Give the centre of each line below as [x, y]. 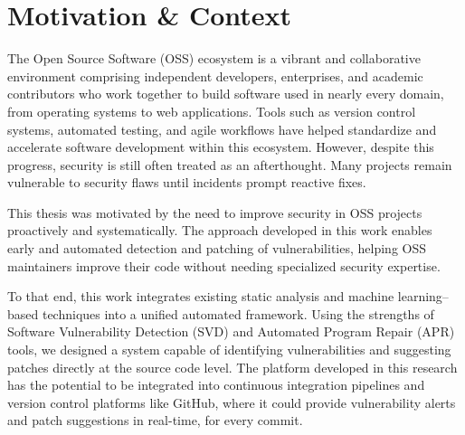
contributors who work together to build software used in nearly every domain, [226, 94]
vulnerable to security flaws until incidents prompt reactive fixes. [187, 182]
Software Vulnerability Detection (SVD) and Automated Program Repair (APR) [231, 331]
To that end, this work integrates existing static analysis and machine [201, 296]
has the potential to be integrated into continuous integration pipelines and [216, 385]
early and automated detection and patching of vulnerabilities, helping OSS [217, 248]
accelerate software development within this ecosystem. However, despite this [221, 147]
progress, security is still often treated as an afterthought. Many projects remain [230, 164]
